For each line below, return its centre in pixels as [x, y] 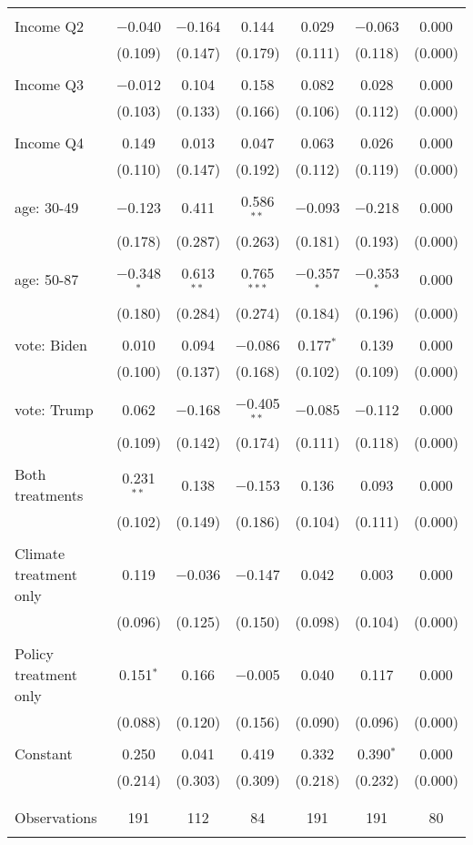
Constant [44, 754]
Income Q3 [49, 84]
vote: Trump [54, 409]
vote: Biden [51, 344]
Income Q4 [49, 143]
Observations [56, 818]
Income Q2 [49, 26]
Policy [34, 654]
